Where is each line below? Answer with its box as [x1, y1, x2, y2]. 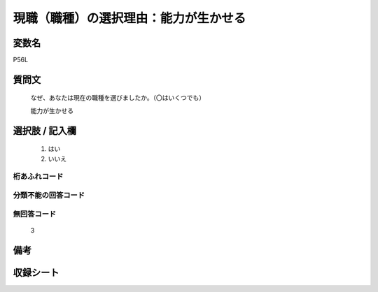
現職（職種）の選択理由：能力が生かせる [13, 10, 246, 26]
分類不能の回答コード [13, 190, 85, 200]
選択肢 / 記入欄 [13, 124, 77, 136]
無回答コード [13, 209, 57, 219]
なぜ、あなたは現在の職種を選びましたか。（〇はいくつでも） [30, 94, 206, 102]
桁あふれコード [13, 172, 64, 182]
